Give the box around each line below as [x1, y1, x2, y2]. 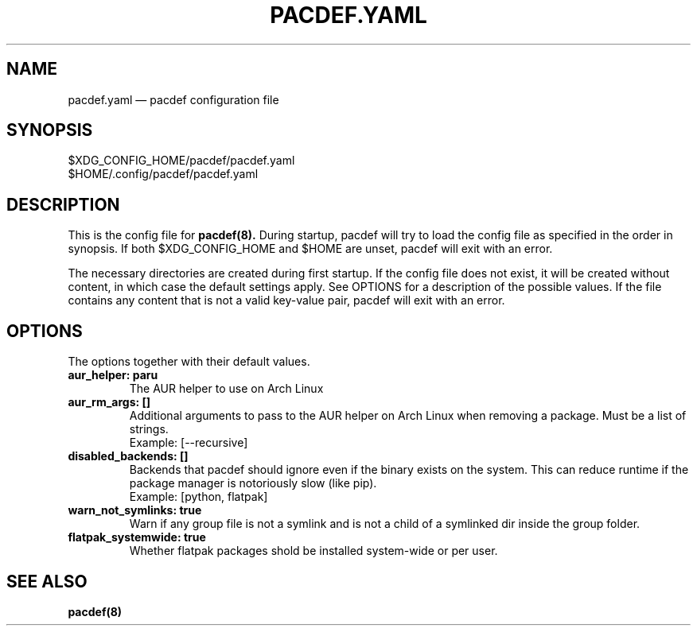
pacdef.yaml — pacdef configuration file [68, 92, 279, 107]
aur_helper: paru [68, 368, 158, 382]
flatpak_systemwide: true [68, 530, 206, 545]
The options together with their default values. [68, 355, 310, 369]
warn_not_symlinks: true [68, 503, 202, 518]
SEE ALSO [6, 571, 88, 591]
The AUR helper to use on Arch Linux [129, 382, 324, 396]
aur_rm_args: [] [68, 395, 151, 409]
